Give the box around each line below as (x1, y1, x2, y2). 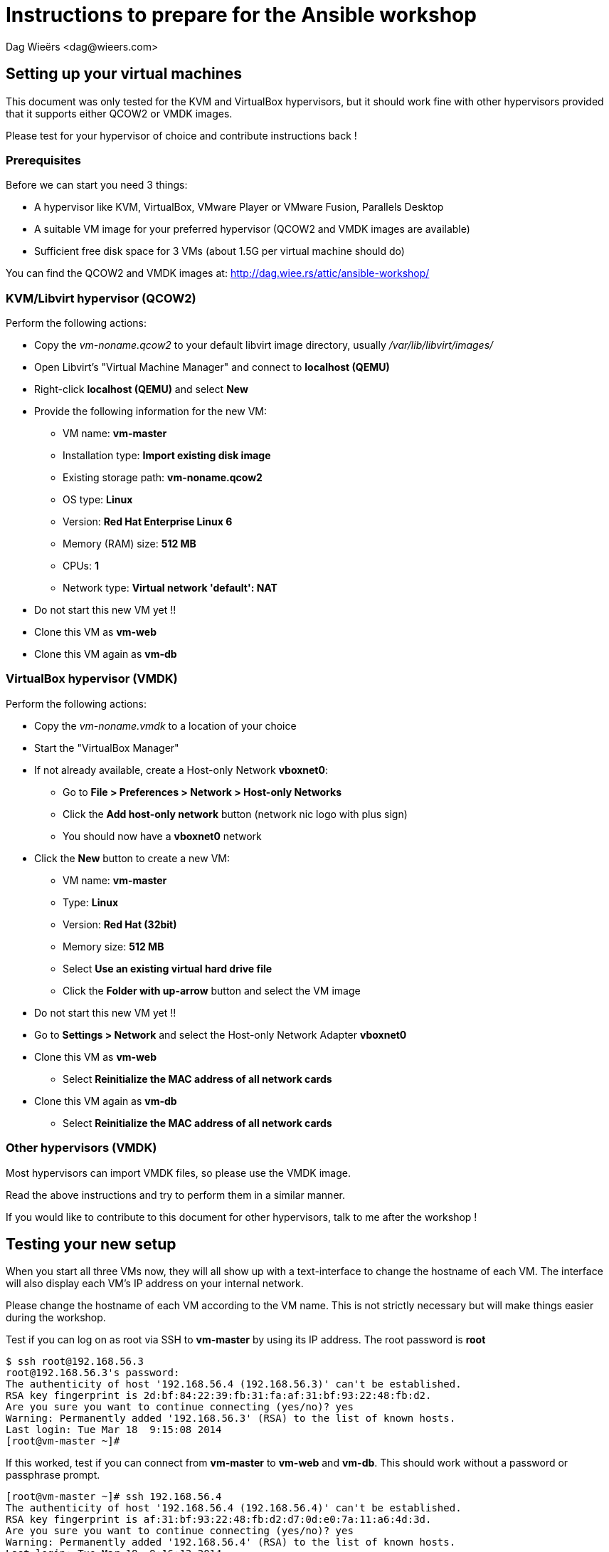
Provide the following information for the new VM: (34, 405, 267, 418)
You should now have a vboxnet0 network (63, 829, 262, 842)
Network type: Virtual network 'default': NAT (63, 582, 277, 594)
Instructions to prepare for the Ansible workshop (6, 3, 477, 27)
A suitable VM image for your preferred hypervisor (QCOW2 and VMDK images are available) (34, 223, 470, 236)
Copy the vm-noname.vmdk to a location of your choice (34, 719, 297, 732)
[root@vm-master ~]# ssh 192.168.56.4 (6, 1491, 222, 1503)
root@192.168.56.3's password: (6, 1367, 180, 1379)
